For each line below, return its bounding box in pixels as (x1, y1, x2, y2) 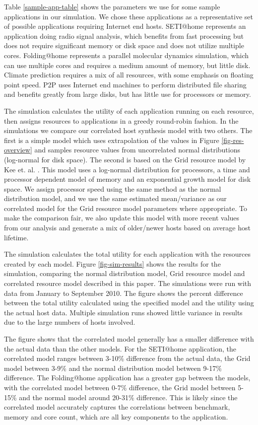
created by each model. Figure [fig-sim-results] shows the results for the (4, 258, 221, 269)
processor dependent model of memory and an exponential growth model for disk (4, 174, 251, 184)
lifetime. (4, 232, 29, 242)
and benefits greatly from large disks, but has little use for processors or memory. (4, 89, 251, 99)
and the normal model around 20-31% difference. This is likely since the (19, 392, 238, 402)
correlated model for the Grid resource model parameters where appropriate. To (4, 203, 247, 213)
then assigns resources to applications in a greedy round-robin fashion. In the (4, 115, 239, 126)
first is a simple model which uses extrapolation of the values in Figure (4, 135, 219, 145)
